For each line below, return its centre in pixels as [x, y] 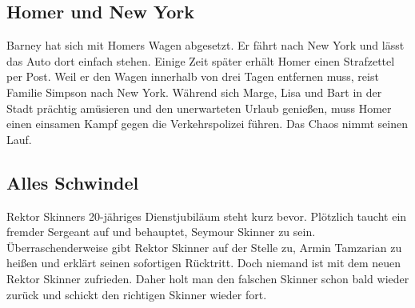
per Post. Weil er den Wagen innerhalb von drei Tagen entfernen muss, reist [193, 76]
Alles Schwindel [73, 182]
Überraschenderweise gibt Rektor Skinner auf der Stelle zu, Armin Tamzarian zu [204, 247]
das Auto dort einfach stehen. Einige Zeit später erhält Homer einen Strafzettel [201, 60]
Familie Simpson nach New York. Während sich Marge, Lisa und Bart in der [194, 92]
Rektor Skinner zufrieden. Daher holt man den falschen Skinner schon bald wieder [208, 278]
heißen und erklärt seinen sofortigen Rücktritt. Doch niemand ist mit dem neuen [204, 263]
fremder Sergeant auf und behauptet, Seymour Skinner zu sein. [161, 232]
